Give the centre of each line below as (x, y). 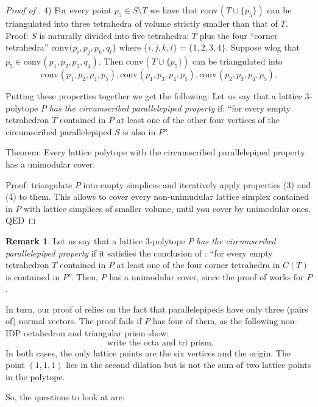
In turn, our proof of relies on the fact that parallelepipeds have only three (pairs (157, 309)
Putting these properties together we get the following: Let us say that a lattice (154, 95)
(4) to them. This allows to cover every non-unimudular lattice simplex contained (157, 196)
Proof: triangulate (39, 184)
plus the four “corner (238, 35)
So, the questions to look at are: (65, 397)
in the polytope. (35, 376)
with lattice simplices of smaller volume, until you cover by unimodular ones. (167, 208)
